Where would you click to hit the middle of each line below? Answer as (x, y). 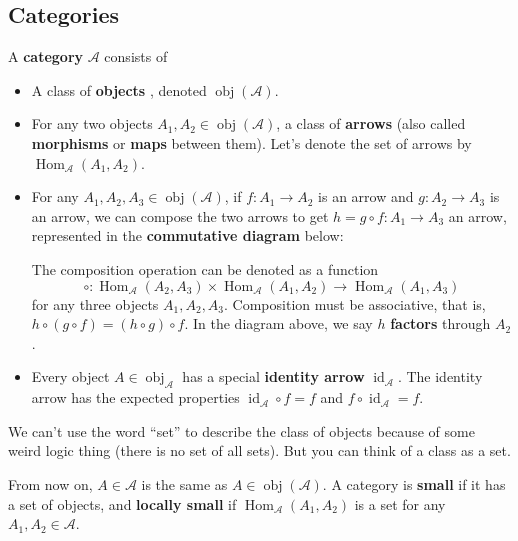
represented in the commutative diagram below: (187, 235)
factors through (440, 323)
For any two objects (92, 123)
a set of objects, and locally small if (122, 503)
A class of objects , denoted (119, 89)
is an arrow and (366, 196)
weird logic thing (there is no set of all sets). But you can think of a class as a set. (259, 450)
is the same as (184, 483)
